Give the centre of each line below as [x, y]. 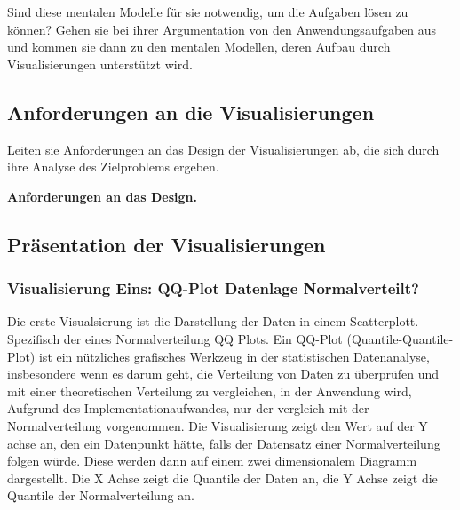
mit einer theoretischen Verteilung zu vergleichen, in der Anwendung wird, [210, 390]
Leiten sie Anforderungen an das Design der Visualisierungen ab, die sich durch [223, 149]
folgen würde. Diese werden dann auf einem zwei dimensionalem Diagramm [212, 461]
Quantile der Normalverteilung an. [101, 495]
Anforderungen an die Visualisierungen [191, 112]
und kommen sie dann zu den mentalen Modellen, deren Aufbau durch [199, 47]
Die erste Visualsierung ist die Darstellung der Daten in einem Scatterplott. [213, 321]
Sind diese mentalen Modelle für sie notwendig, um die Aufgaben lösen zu [208, 12]
